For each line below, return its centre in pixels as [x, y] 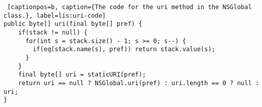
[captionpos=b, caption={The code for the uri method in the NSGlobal [129, 7]
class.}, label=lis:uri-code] [55, 15]
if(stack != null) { [53, 32]
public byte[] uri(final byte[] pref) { [73, 24]
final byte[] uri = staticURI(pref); [82, 75]
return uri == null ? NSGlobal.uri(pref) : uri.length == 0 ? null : [139, 83]
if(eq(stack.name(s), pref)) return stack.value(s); [124, 49]
